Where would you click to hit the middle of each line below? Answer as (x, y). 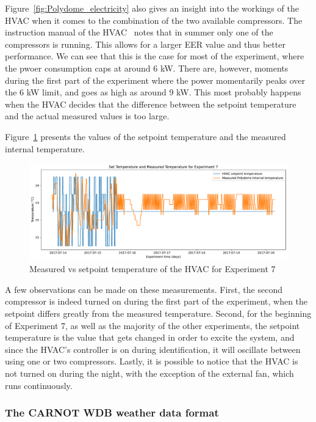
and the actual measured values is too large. (87, 116)
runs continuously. (39, 385)
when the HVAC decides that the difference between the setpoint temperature (151, 104)
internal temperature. (45, 148)
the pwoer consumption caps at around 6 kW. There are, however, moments (147, 68)
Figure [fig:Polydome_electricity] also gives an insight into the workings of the (152, 8)
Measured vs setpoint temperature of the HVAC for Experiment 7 (153, 269)
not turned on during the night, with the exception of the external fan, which (149, 373)
